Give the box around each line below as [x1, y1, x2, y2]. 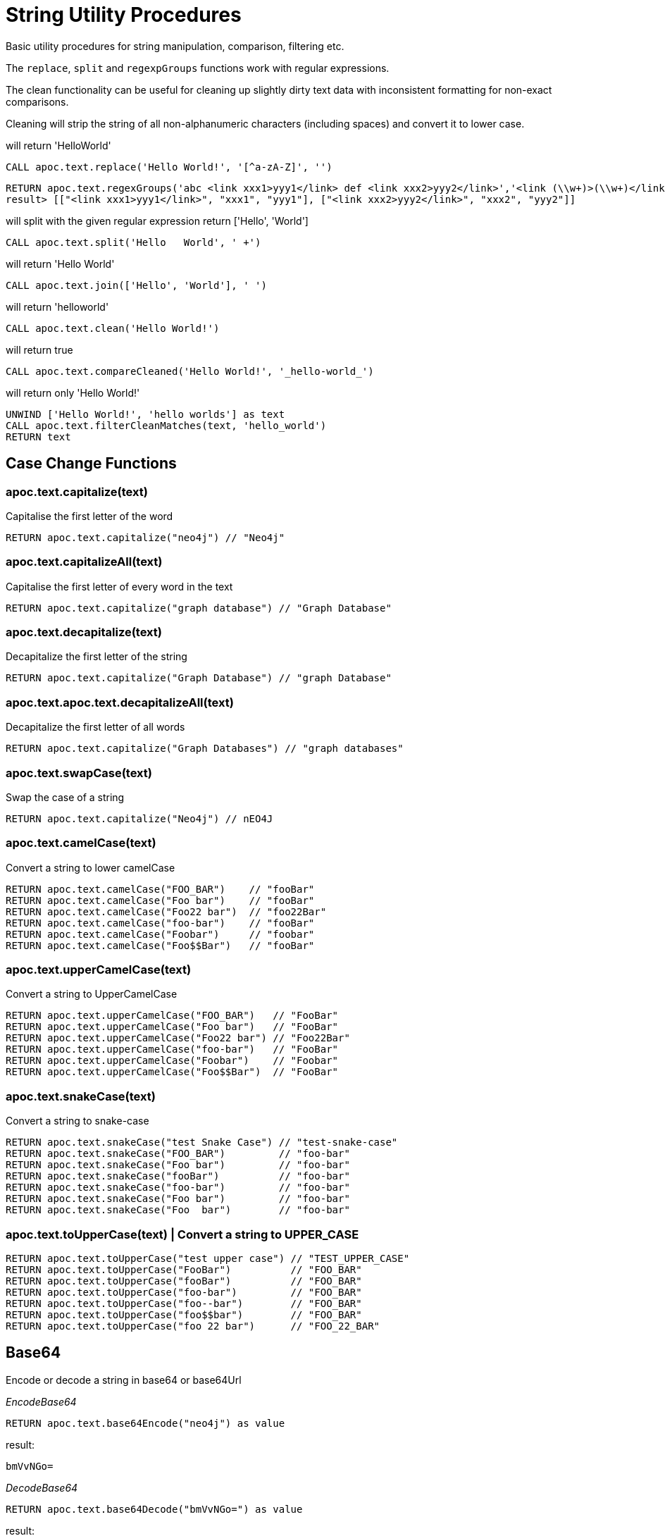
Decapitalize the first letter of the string [6, 650, 187, 663]
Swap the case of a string [6, 791, 125, 803]
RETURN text [6, 431, 71, 442]
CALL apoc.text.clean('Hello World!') [6, 322, 220, 334]
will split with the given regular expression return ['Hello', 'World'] [6, 214, 309, 227]
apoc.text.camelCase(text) [6, 836, 156, 850]
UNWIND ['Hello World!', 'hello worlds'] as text [6, 408, 285, 420]
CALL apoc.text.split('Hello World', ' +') [6, 236, 261, 248]
